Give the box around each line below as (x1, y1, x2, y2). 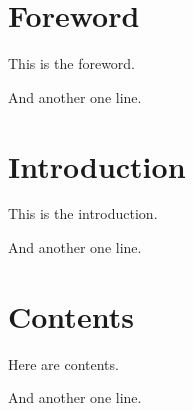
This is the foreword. (8, 53, 136, 74)
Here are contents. (8, 353, 119, 374)
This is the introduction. (8, 203, 158, 224)
